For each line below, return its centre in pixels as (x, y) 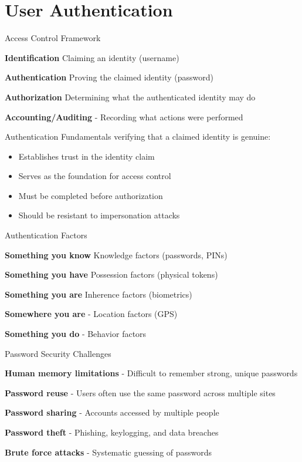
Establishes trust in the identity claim (86, 156)
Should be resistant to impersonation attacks (99, 215)
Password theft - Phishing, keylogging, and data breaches (112, 432)
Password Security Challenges (58, 353)
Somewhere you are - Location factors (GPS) (91, 314)
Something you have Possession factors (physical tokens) (111, 274)
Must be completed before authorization (91, 195)
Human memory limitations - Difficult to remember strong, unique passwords (151, 373)
